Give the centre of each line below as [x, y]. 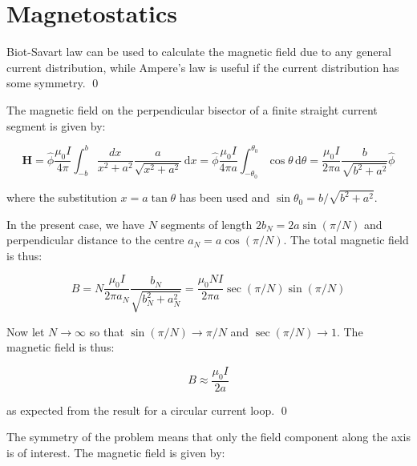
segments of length [206, 224]
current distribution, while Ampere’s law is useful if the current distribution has [203, 67]
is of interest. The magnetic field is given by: [116, 452]
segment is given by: [56, 125]
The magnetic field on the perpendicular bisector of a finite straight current [192, 109]
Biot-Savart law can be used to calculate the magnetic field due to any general [199, 52]
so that [107, 331]
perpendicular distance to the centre [95, 240]
